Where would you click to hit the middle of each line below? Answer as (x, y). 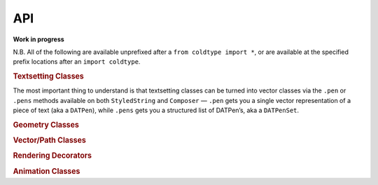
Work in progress (38, 39)
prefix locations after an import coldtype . (77, 62)
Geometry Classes (46, 125)
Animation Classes (47, 171)
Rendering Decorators (52, 156)
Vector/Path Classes (50, 140)
